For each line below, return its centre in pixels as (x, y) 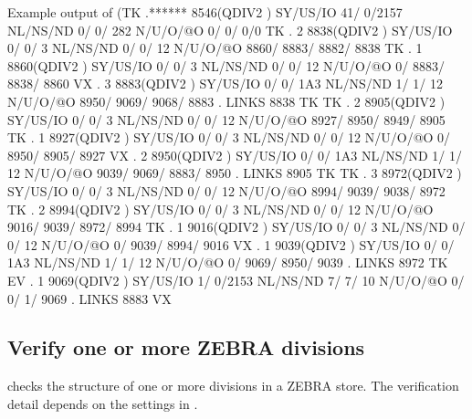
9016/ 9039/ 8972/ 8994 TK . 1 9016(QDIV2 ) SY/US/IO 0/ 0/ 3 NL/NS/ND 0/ (236, 227)
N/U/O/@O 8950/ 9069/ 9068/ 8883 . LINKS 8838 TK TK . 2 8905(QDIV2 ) (226, 101)
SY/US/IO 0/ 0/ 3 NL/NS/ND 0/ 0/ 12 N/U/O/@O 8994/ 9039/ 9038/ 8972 (226, 190)
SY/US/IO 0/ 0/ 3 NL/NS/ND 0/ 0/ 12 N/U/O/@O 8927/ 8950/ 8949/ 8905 (226, 119)
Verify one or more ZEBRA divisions (186, 347)
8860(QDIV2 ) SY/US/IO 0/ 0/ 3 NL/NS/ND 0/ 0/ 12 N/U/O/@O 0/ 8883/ (226, 65)
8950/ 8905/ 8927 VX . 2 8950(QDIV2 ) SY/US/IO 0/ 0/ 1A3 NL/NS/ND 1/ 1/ (235, 155)
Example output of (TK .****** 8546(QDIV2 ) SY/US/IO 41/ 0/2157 (205, 12)
